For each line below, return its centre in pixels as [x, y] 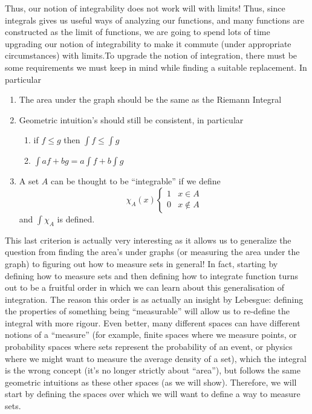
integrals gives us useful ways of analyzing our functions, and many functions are [154, 20]
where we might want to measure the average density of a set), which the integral [156, 358]
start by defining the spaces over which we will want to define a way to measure [153, 394]
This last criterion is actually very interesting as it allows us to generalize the [148, 240]
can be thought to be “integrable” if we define [135, 181]
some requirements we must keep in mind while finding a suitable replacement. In [156, 67]
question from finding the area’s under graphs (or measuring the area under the [152, 252]
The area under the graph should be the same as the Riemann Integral [150, 99]
